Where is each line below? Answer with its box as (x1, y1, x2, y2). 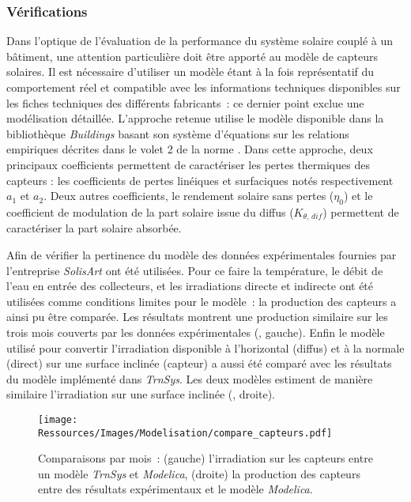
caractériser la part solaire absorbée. (6, 220, 182, 236)
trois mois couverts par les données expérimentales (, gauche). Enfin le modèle (6, 323, 385, 340)
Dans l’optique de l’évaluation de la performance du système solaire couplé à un (6, 32, 394, 49)
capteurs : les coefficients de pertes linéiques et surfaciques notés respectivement (6, 172, 394, 188)
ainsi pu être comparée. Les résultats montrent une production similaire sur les (6, 308, 388, 325)
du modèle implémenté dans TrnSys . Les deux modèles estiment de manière (6, 370, 373, 387)
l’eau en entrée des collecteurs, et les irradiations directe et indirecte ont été (6, 277, 374, 294)
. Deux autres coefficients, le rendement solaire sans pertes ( (43, 187, 334, 204)
